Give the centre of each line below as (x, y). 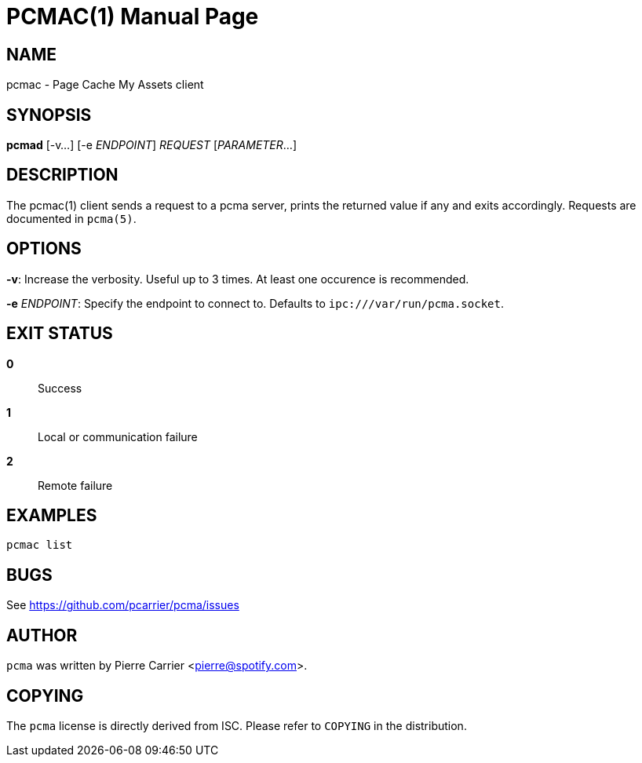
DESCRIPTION (62, 175)
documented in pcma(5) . (71, 218)
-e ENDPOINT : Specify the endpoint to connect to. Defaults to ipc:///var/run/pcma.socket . (255, 303)
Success (60, 388)
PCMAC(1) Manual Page (133, 16)
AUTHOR (42, 635)
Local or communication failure (118, 436)
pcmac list (40, 545)
